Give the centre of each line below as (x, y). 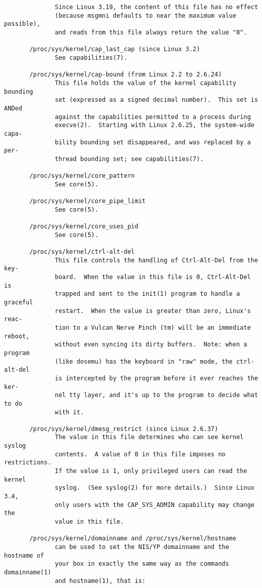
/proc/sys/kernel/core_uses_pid (84, 227)
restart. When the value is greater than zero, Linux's (153, 311)
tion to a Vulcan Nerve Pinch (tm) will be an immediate (153, 327)
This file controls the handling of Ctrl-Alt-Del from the (157, 260)
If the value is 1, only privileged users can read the (151, 471)
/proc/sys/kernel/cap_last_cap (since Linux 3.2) (115, 49)
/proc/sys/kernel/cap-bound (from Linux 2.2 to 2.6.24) (126, 75)
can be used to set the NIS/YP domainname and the (142, 547)
